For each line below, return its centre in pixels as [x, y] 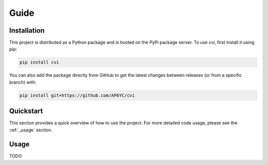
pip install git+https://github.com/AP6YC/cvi [77, 95]
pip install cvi [39, 62]
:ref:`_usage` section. [31, 130]
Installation [27, 30]
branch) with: [23, 82]
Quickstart [26, 111]
